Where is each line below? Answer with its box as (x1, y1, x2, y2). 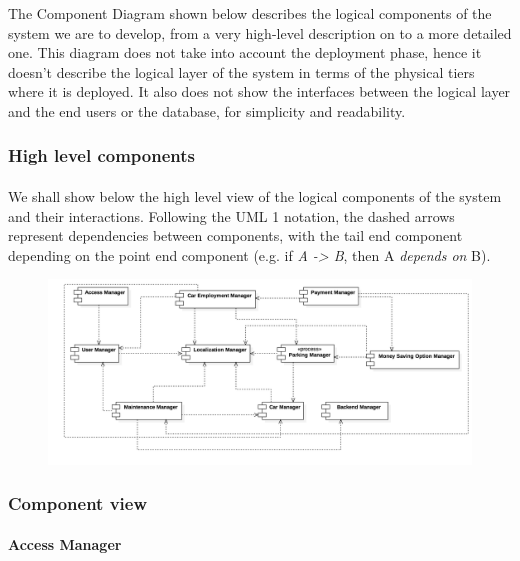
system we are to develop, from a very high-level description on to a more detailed (8, 22, 512, 43)
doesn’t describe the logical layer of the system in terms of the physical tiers (8, 61, 475, 82)
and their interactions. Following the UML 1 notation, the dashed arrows (8, 205, 455, 226)
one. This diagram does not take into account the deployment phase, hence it (8, 42, 482, 63)
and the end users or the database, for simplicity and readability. (8, 100, 406, 121)
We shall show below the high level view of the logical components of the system (8, 186, 502, 206)
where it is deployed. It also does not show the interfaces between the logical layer (8, 81, 511, 102)
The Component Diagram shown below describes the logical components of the (8, 3, 492, 23)
